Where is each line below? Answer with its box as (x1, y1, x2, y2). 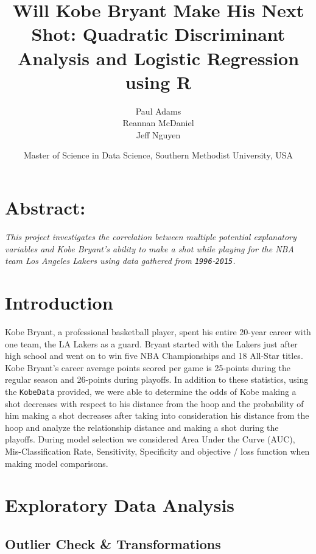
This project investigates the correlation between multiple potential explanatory (5, 230, 297, 243)
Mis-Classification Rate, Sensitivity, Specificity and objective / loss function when (5, 444, 310, 457)
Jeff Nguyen (136, 128, 181, 141)
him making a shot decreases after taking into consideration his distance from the (5, 409, 309, 422)
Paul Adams (135, 104, 181, 117)
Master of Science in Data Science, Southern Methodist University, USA (24, 149, 293, 162)
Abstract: (5, 195, 86, 220)
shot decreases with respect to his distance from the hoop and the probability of (5, 397, 304, 410)
